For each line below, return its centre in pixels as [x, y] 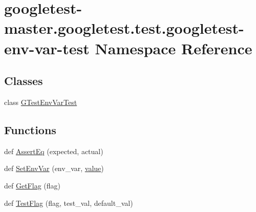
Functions [30, 129]
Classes [24, 81]
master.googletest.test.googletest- [124, 28]
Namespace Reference [174, 48]
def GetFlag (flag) [32, 185]
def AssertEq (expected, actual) [54, 151]
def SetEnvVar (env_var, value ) [54, 168]
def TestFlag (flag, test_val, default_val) [69, 203]
